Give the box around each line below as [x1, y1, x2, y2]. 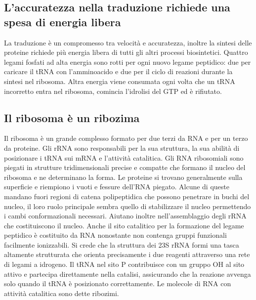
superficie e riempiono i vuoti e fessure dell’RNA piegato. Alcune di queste [4, 181, 229, 192]
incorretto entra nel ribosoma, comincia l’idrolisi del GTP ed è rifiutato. [4, 86, 222, 96]
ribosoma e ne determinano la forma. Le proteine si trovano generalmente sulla [4, 171, 243, 182]
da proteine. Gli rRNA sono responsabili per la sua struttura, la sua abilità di [4, 142, 240, 153]
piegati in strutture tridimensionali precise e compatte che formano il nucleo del [4, 162, 246, 172]
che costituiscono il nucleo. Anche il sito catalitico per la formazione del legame [4, 220, 244, 230]
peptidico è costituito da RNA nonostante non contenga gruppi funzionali [4, 230, 227, 240]
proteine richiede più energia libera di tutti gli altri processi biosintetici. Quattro [4, 47, 248, 57]
